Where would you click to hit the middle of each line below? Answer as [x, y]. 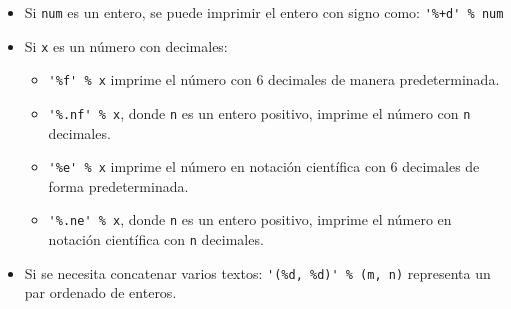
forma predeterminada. [118, 185]
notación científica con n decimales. [156, 239]
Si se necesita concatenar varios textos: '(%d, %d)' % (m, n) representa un [257, 272]
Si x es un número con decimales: [126, 45]
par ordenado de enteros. [100, 292]
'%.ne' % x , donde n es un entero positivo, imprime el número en [250, 219]
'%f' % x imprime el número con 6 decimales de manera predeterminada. [274, 79]
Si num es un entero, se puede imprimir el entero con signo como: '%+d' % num [264, 12]
